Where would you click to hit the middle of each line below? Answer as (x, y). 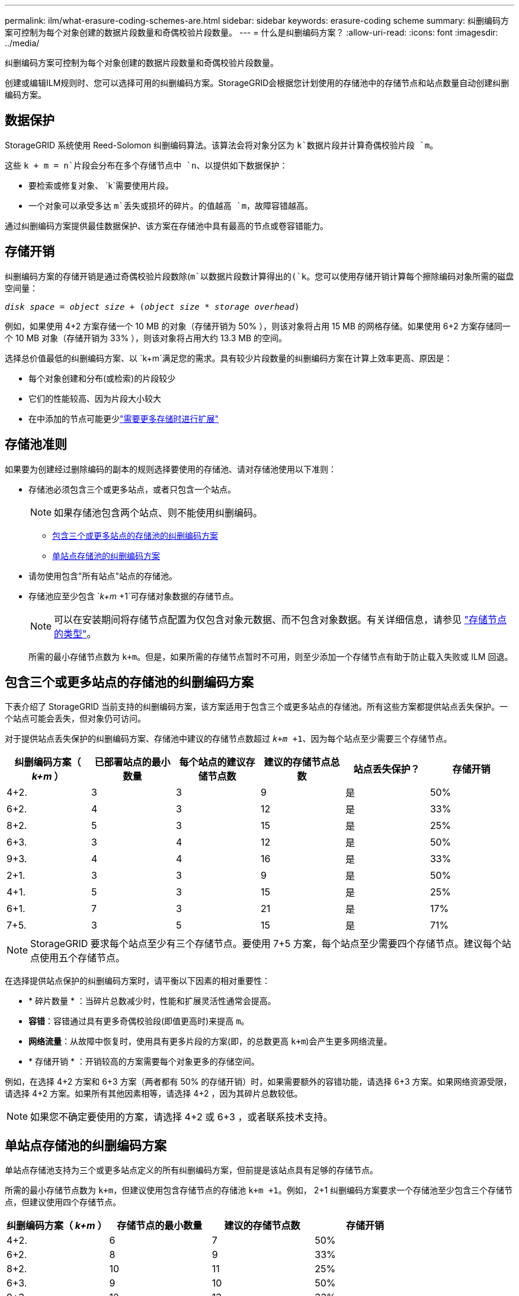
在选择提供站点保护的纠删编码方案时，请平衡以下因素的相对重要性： (137, 981)
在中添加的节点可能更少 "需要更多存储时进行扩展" (124, 418)
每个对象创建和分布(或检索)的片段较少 (102, 378)
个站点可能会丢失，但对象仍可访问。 (75, 719)
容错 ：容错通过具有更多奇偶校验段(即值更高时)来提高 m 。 (139, 1021)
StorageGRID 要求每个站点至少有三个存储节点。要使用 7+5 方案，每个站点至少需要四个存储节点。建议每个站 (271, 944)
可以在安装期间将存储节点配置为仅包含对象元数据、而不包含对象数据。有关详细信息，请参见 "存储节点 (281, 619)
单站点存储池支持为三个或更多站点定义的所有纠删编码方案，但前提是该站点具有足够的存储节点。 (191, 1170)
